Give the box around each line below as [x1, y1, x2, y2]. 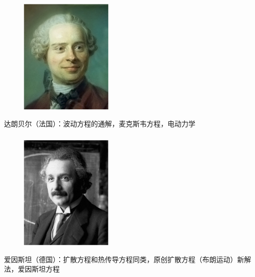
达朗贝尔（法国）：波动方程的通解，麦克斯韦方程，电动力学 [4, 118, 195, 128]
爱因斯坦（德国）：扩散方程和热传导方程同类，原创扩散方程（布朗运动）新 [4, 254, 244, 264]
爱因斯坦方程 [17, 264, 60, 274]
